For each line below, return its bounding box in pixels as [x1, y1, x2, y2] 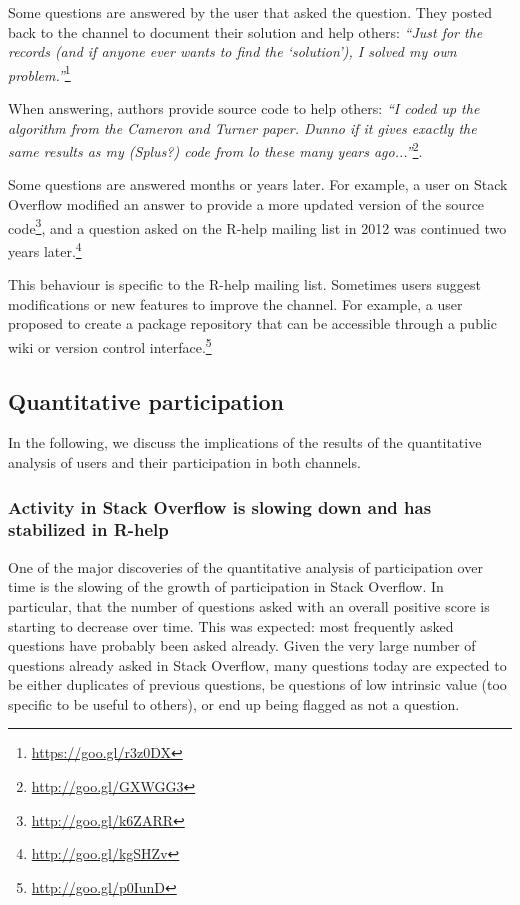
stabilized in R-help [8, 517, 169, 542]
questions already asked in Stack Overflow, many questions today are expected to [8, 654, 507, 675]
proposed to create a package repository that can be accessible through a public [8, 313, 497, 334]
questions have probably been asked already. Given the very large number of [8, 635, 476, 656]
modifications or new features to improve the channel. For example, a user [8, 293, 463, 314]
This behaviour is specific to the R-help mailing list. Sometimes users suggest [8, 274, 482, 295]
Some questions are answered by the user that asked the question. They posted [8, 2, 493, 22]
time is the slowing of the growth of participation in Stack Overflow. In [8, 576, 444, 597]
